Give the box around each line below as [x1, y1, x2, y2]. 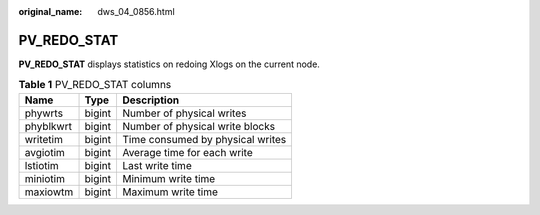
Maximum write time [121, 185, 219, 199]
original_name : [18, 6, 83, 17]
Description [121, 93, 180, 107]
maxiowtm [24, 185, 74, 199]
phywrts [24, 106, 64, 120]
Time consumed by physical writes [121, 132, 287, 146]
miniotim [24, 171, 65, 185]
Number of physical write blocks [121, 119, 275, 133]
